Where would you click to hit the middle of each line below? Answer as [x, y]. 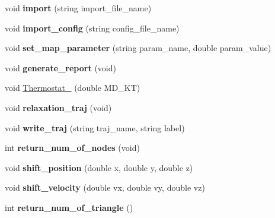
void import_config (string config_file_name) [92, 28]
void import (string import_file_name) [78, 8]
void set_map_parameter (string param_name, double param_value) [138, 48]
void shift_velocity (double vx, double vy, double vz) [105, 187]
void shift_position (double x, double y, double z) [99, 167]
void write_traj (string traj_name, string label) [95, 127]
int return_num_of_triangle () [69, 207]
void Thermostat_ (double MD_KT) [73, 88]
